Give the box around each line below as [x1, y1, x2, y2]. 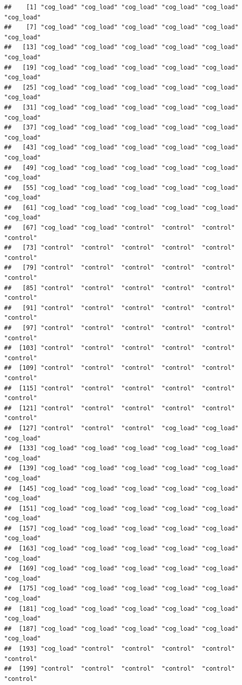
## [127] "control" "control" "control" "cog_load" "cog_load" [4, 424, 239, 432]
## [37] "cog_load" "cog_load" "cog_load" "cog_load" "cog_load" [4, 124, 239, 131]
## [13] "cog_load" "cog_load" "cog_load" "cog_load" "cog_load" [4, 43, 239, 51]
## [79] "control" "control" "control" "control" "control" [4, 264, 235, 272]
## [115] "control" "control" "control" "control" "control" [4, 384, 235, 392]
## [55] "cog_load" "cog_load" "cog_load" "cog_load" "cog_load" [4, 184, 239, 191]
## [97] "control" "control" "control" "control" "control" [4, 324, 235, 332]
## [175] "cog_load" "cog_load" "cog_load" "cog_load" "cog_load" [4, 585, 239, 592]
